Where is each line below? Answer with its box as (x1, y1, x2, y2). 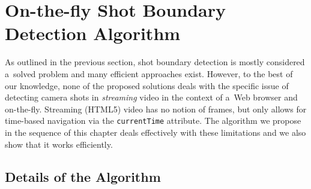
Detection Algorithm (5, 21, 181, 45)
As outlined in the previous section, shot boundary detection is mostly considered (5, 56, 305, 68)
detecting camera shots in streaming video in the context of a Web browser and (5, 91, 298, 103)
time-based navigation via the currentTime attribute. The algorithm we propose (5, 114, 301, 127)
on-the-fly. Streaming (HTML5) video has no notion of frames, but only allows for (5, 102, 307, 115)
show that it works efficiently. (5, 138, 113, 150)
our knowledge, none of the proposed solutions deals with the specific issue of (5, 79, 289, 92)
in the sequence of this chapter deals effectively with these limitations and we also (5, 126, 306, 138)
